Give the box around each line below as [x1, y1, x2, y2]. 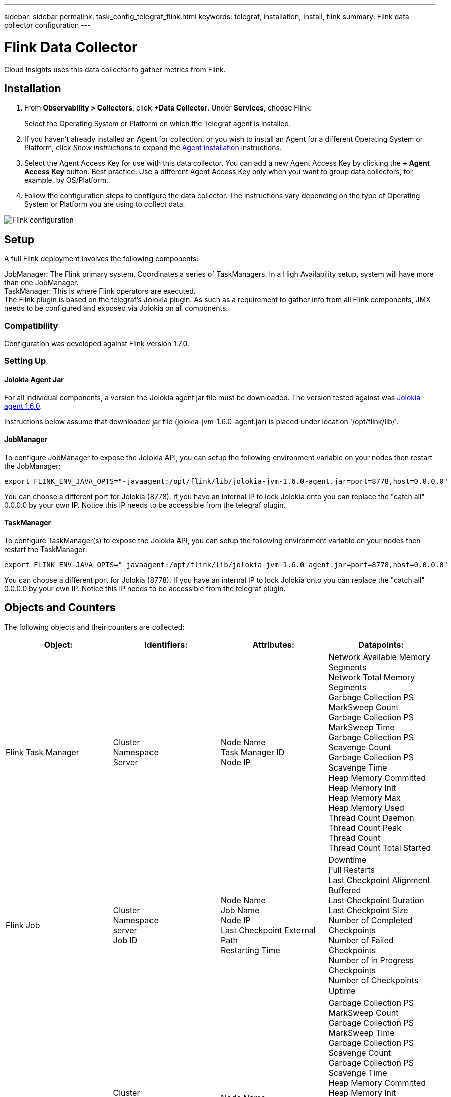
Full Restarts [328, 864, 375, 875]
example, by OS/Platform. [24, 176, 108, 185]
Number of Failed [328, 935, 394, 945]
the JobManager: [4, 461, 61, 470]
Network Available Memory [328, 651, 431, 662]
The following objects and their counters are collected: [4, 622, 185, 631]
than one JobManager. [4, 278, 79, 287]
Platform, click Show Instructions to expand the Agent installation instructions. [24, 143, 282, 152]
